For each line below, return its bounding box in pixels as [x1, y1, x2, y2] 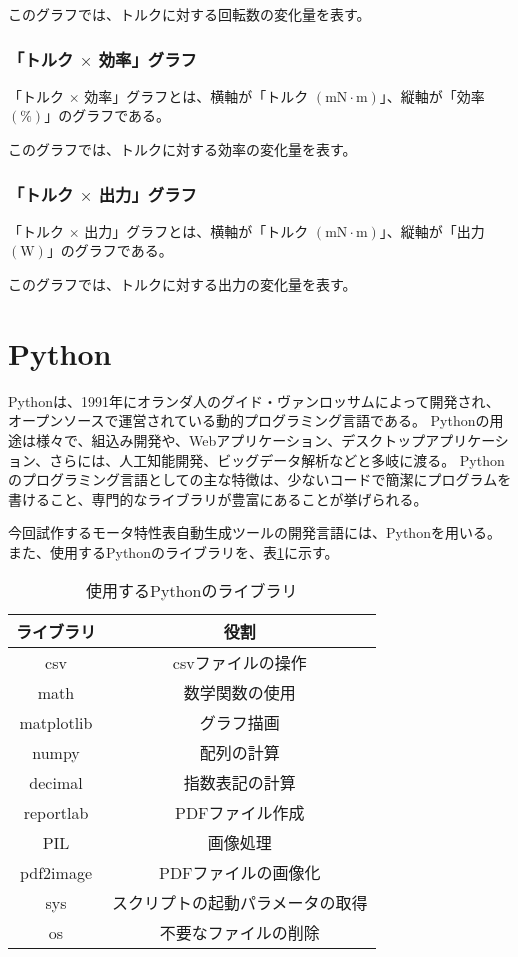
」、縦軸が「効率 [379, 85, 485, 106]
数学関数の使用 [183, 681, 296, 705]
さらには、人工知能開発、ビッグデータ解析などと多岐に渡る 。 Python [49, 449, 505, 470]
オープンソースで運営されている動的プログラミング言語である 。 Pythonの [8, 410, 490, 431]
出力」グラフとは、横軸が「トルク [84, 220, 309, 241]
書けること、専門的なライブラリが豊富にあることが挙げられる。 [8, 488, 428, 509]
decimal [29, 770, 83, 794]
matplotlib [19, 710, 93, 734]
